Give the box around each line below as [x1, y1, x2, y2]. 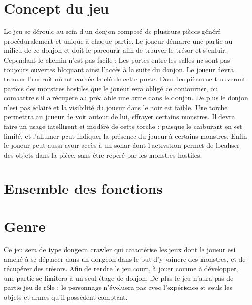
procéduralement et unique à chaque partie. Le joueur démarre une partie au [4, 35, 233, 46]
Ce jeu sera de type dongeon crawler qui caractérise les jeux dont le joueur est [4, 244, 236, 254]
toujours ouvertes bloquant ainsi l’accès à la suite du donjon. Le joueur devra [4, 64, 234, 74]
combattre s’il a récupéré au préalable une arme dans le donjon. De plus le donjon [4, 93, 248, 103]
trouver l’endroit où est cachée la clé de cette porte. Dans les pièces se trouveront [4, 74, 246, 84]
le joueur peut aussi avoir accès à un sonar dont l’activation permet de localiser [4, 140, 240, 150]
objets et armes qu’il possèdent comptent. [4, 291, 128, 302]
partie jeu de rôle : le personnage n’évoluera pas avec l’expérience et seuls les [4, 282, 232, 292]
